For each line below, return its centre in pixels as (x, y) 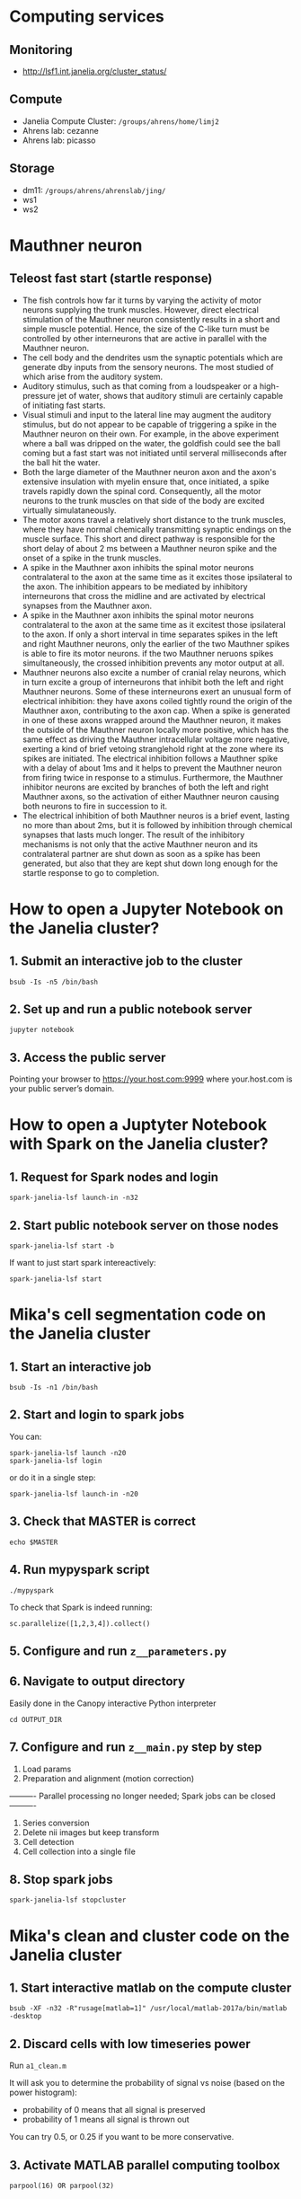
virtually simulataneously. (69, 510)
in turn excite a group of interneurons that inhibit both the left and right (153, 682)
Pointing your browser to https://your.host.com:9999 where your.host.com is (151, 1079)
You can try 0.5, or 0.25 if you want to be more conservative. (122, 2137)
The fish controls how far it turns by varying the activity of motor (142, 300)
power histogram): (44, 2093)
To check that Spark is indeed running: (81, 1607)
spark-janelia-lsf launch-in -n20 (74, 1494)
